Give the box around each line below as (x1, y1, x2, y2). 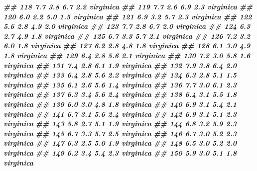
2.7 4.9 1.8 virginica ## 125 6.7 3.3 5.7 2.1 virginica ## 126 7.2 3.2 (3, 30, 251, 41)
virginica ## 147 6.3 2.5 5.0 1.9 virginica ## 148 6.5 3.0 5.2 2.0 (3, 138, 237, 148)
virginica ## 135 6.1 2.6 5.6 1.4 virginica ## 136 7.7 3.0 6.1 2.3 (3, 79, 237, 89)
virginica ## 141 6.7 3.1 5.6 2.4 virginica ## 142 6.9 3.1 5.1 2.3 (3, 108, 237, 119)
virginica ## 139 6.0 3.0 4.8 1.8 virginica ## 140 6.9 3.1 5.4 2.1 (3, 98, 237, 109)
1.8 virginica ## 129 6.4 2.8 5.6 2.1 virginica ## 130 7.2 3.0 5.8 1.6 (3, 50, 251, 60)
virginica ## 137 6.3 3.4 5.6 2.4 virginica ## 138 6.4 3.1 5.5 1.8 (3, 89, 237, 99)
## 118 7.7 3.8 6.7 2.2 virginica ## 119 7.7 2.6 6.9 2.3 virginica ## (3, 1, 253, 11)
